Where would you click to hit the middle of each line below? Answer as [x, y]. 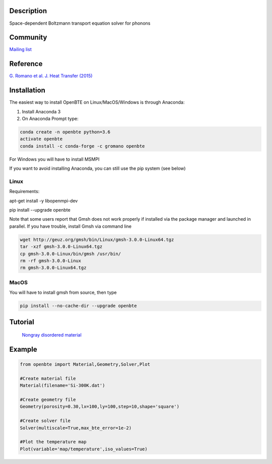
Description [28, 11]
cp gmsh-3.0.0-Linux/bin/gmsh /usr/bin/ [70, 254]
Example [23, 349]
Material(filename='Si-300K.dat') [62, 386]
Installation [27, 90]
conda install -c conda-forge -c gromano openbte [82, 146]
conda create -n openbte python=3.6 [65, 132]
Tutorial [22, 322]
